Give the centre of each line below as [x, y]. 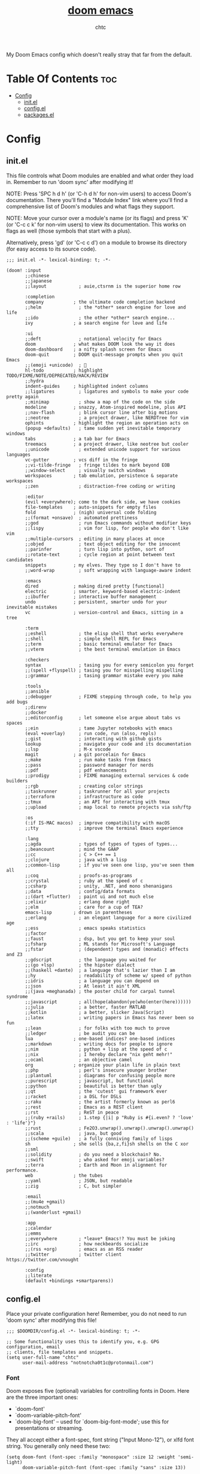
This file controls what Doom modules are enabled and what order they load [100, 176]
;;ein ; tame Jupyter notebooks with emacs [99, 728]
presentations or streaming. [49, 1428]
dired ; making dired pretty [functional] [95, 586]
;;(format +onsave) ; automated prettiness [81, 518]
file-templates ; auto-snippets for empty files [91, 507]
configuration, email [33, 1347]
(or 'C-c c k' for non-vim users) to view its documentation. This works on [96, 224]
